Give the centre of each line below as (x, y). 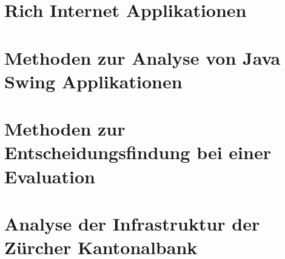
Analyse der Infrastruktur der (132, 223)
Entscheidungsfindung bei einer (138, 152)
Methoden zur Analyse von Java (142, 57)
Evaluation (50, 176)
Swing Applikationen (93, 81)
